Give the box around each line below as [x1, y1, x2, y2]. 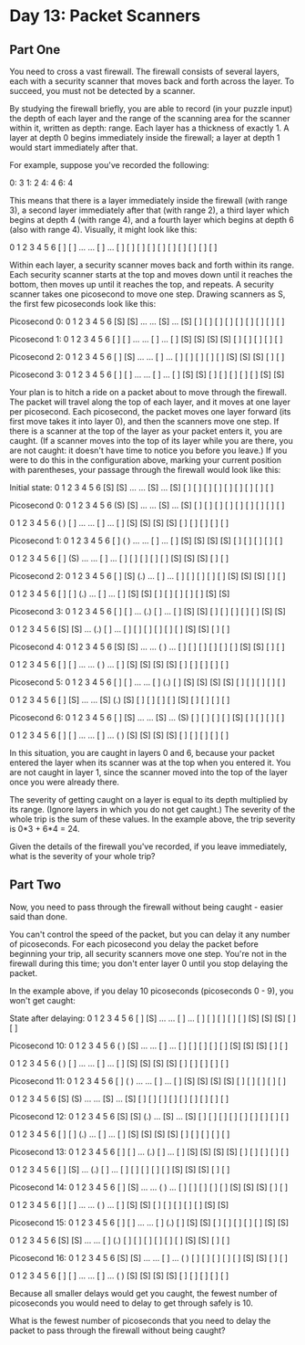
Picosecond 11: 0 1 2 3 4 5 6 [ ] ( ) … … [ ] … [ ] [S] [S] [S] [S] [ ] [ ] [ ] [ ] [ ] [9, 1075, 287, 1087]
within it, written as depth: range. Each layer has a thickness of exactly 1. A [9, 122, 290, 133]
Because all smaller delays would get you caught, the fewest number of [9, 1287, 278, 1298]
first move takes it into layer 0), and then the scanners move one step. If [9, 416, 280, 426]
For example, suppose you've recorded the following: [9, 160, 209, 170]
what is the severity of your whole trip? [9, 851, 156, 861]
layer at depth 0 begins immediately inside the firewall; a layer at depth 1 [9, 132, 280, 142]
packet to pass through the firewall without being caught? [9, 1325, 226, 1336]
